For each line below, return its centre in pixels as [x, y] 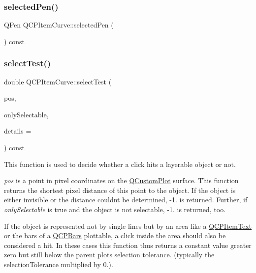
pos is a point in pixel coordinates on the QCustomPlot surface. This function [121, 180]
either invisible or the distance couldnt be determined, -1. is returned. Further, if [126, 200]
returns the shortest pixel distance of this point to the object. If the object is [120, 190]
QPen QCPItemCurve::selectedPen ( [59, 25]
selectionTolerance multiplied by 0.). [59, 264]
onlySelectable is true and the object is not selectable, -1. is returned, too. [115, 209]
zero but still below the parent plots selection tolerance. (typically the [109, 255]
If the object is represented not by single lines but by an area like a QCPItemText [128, 226]
